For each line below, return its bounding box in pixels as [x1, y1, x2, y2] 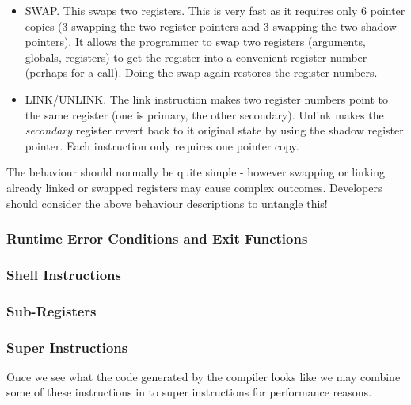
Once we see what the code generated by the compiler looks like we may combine [6, 368, 401, 384]
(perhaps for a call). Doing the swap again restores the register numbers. [25, 64, 378, 81]
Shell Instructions [6, 264, 121, 284]
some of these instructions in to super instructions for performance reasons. [6, 384, 372, 400]
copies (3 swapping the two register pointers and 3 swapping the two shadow [25, 17, 397, 34]
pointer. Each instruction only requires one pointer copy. [25, 137, 299, 153]
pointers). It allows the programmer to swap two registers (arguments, [25, 33, 366, 50]
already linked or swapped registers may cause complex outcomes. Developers [6, 179, 382, 195]
